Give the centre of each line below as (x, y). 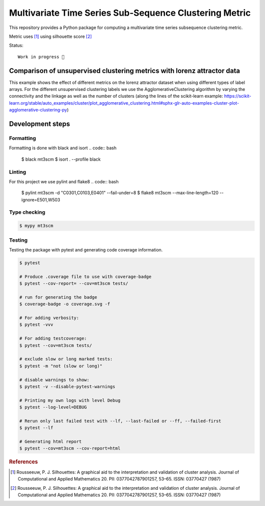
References (24, 462)
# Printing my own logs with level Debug (70, 400)
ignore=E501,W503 (41, 199)
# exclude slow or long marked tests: (66, 359)
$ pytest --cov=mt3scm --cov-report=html (70, 449)
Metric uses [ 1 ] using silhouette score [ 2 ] (51, 36)
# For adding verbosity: (49, 318)
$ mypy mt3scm (36, 226)
